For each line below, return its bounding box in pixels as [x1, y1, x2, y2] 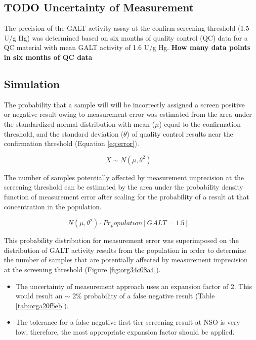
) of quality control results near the [127, 128, 233, 139]
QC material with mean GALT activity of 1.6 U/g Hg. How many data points [4, 42, 251, 52]
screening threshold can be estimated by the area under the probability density [4, 182, 243, 192]
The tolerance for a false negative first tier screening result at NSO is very [15, 317, 240, 327]
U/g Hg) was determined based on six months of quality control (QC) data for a [4, 32, 248, 43]
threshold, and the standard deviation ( [4, 128, 124, 139]
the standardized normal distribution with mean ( [4, 118, 155, 129]
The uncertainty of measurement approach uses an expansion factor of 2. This [15, 281, 252, 291]
